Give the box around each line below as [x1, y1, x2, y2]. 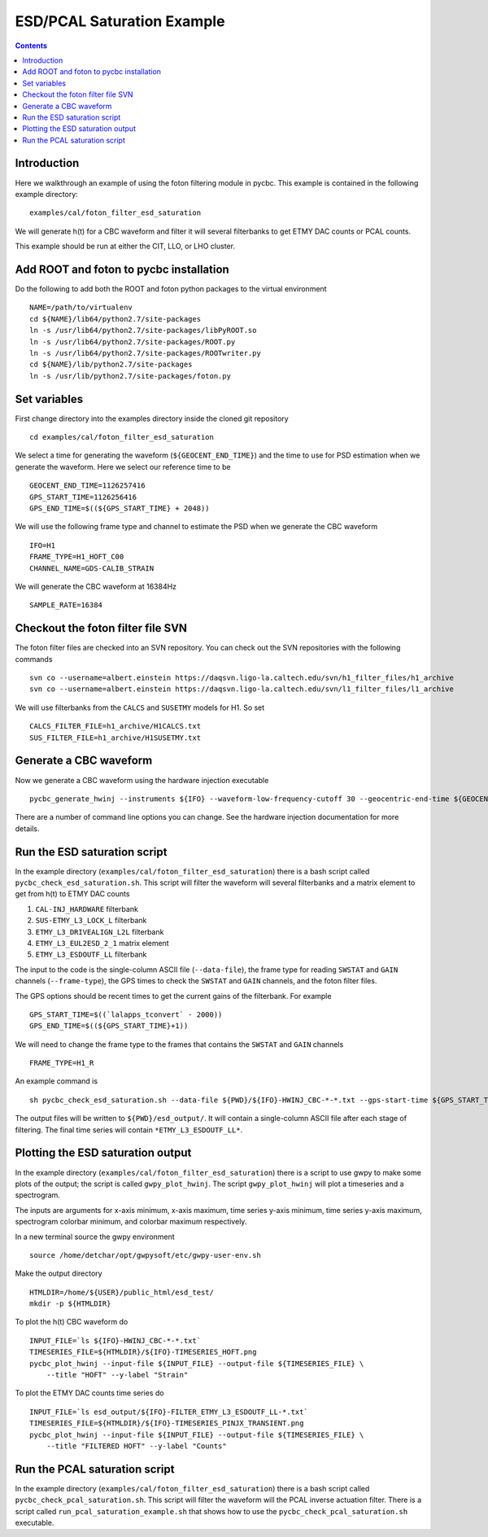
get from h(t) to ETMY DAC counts [15, 889, 130, 899]
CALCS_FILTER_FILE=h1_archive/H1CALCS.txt [29, 721, 202, 731]
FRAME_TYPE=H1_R [29, 1058, 94, 1068]
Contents [15, 41, 48, 50]
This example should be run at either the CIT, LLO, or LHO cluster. [15, 241, 236, 252]
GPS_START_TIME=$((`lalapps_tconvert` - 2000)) [29, 1009, 223, 1019]
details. [15, 823, 40, 834]
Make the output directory [15, 1268, 102, 1278]
